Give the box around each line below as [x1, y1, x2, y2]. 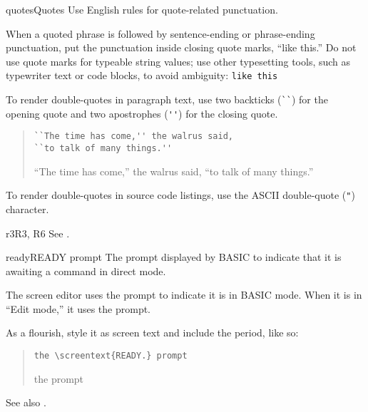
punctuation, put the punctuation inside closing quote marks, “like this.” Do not [6, 40, 357, 55]
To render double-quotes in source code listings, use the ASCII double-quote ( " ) [6, 187, 355, 202]
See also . [6, 395, 46, 410]
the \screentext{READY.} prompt [34, 351, 188, 361]
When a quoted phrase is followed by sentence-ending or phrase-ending [6, 26, 315, 41]
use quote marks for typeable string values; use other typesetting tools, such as [6, 53, 351, 68]
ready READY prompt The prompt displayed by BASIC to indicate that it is [6, 249, 342, 264]
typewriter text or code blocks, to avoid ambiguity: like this [6, 68, 278, 83]
